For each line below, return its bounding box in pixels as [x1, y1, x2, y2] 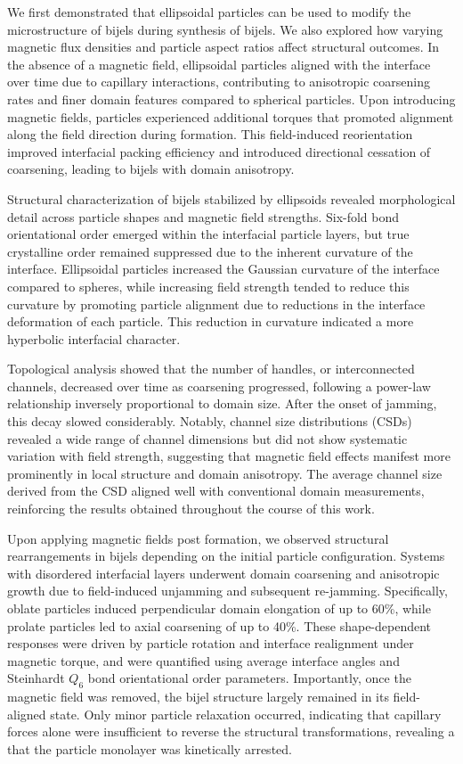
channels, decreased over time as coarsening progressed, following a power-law [7, 376, 431, 395]
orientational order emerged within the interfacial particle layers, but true [7, 225, 410, 243]
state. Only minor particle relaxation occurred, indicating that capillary [50, 704, 442, 723]
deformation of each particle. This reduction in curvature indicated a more [7, 312, 414, 331]
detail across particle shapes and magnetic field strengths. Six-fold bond [7, 207, 400, 226]
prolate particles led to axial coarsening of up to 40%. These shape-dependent [7, 616, 432, 635]
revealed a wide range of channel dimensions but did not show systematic [7, 429, 408, 448]
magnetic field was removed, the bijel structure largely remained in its [7, 687, 389, 706]
